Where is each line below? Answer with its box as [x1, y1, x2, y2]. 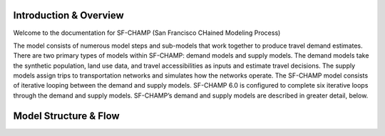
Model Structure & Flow [13, 110, 120, 122]
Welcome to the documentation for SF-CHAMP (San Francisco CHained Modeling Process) [13, 28, 281, 37]
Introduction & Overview [13, 9, 124, 21]
